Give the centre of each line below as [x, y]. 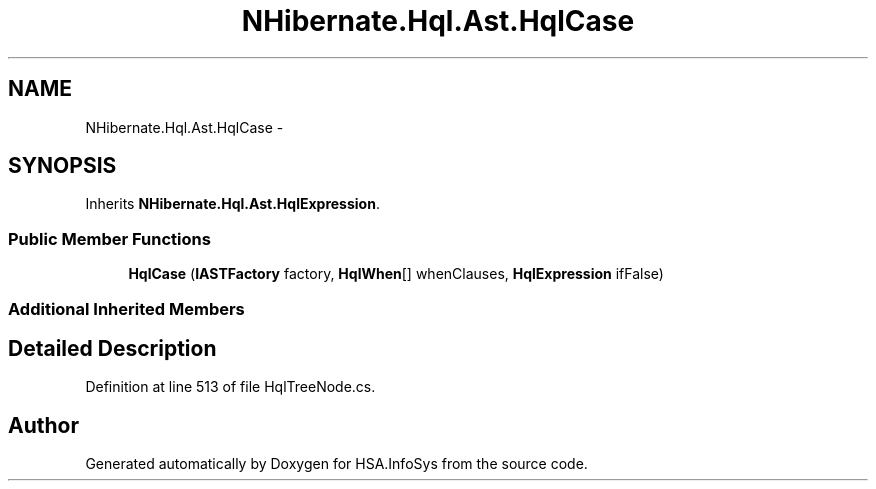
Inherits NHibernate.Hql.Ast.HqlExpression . [232, 204]
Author [43, 425]
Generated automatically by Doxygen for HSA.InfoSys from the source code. [336, 464]
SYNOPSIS [62, 166]
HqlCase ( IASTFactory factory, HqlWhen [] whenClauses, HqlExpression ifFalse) [396, 274]
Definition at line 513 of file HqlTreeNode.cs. [230, 387]
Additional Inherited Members [126, 308]
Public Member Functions [109, 238]
